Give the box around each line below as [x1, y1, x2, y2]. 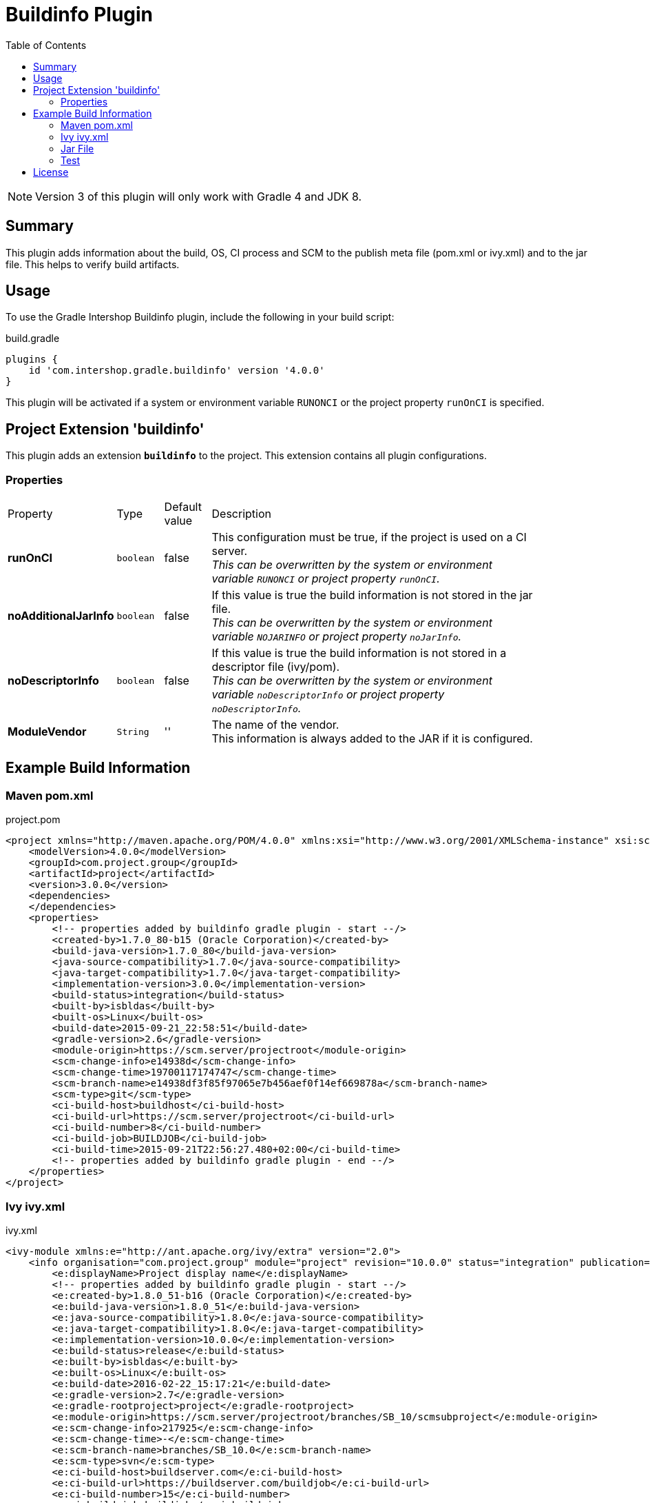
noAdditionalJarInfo [8, 609, 114, 623]
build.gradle [6, 332, 60, 345]
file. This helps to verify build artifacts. [6, 258, 180, 270]
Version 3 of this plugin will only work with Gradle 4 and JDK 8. [35, 189, 362, 203]
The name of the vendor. [211, 718, 339, 732]
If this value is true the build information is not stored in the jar [211, 588, 533, 603]
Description [211, 507, 271, 521]
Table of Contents [6, 39, 87, 51]
